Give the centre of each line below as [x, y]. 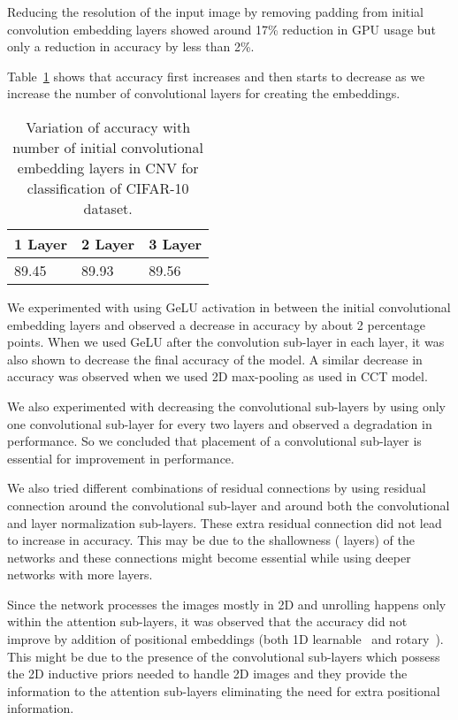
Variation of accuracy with [108, 126]
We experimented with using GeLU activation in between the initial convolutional [229, 306]
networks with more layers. [80, 574]
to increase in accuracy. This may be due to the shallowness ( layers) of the [211, 540]
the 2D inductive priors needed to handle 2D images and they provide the [207, 674]
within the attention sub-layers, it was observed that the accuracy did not [207, 621]
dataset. [108, 208]
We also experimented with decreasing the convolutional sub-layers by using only [226, 406]
